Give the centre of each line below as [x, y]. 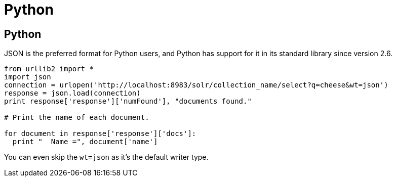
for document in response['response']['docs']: [100, 134]
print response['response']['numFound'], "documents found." [128, 101]
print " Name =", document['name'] [85, 142]
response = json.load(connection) [72, 93]
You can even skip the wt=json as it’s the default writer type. [106, 157]
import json [28, 77]
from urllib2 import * [49, 69]
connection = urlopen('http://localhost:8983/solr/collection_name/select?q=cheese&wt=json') [196, 85]
